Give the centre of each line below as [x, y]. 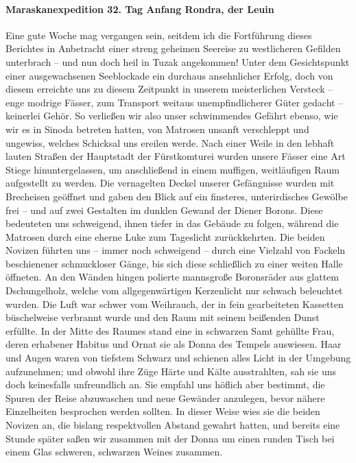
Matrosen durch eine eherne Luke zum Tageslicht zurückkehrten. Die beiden [165, 236]
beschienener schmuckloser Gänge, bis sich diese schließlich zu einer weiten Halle [174, 263]
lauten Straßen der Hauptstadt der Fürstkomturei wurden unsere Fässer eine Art [176, 156]
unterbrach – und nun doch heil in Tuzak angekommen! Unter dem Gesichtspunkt [178, 61]
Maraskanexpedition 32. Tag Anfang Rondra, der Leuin [140, 9]
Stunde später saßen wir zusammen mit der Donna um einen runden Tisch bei [170, 438]
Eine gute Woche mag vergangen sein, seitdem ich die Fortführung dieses [159, 35]
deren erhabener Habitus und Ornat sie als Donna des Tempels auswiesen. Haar [174, 344]
